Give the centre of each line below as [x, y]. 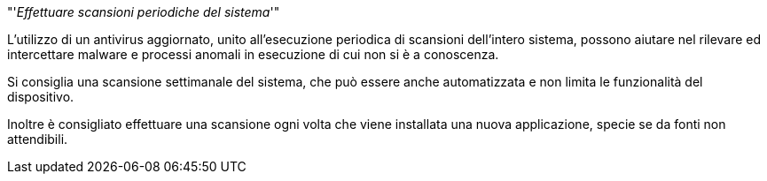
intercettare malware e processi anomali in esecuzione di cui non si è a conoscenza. [253, 54]
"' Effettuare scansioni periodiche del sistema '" [144, 12]
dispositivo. [41, 97]
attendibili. [38, 139]
